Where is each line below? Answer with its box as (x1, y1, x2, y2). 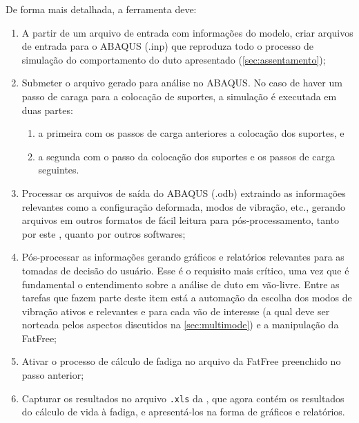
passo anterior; (21, 368, 84, 382)
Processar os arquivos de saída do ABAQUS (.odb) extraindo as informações (21, 185, 346, 200)
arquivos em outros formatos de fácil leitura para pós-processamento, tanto (21, 213, 339, 227)
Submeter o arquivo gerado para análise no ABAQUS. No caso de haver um (21, 75, 342, 90)
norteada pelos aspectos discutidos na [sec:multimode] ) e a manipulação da (21, 317, 339, 332)
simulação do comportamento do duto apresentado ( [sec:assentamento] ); (21, 52, 326, 66)
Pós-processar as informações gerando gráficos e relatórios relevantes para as (21, 250, 345, 264)
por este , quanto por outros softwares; (21, 226, 186, 241)
